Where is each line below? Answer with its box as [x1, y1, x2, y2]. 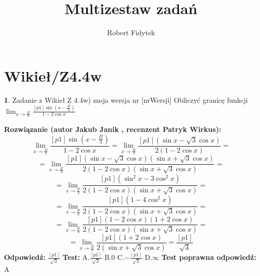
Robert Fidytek [107, 27, 155, 38]
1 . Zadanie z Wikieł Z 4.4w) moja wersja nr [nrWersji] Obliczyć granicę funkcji [4, 94, 248, 105]
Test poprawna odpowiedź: [161, 252, 256, 262]
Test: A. [62, 252, 90, 262]
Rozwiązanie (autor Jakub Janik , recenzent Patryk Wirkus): [4, 123, 221, 134]
